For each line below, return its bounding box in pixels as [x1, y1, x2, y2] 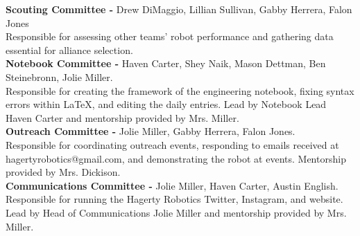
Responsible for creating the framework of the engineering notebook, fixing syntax [6, 83, 354, 98]
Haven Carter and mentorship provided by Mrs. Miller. [6, 110, 239, 125]
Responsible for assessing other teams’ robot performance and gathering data [6, 29, 334, 44]
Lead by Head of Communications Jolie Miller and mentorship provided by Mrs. [6, 205, 347, 219]
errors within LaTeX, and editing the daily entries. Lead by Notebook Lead [6, 97, 327, 111]
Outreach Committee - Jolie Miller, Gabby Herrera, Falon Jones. [6, 124, 295, 138]
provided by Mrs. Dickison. [6, 165, 121, 179]
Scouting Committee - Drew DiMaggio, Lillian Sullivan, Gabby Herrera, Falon [6, 2, 352, 16]
